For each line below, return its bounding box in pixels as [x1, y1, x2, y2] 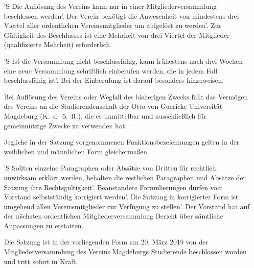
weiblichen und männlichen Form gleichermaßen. [4, 146, 149, 156]
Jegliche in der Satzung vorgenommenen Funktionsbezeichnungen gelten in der [4, 137, 239, 147]
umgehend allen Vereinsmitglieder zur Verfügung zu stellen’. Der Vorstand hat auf [4, 201, 250, 211]
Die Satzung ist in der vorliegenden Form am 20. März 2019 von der [4, 237, 208, 247]
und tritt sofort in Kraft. [4, 256, 78, 266]
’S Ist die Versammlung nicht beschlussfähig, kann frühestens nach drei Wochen [4, 55, 243, 66]
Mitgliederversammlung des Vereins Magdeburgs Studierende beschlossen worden [4, 246, 247, 257]
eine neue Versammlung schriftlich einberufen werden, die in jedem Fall [4, 65, 218, 75]
